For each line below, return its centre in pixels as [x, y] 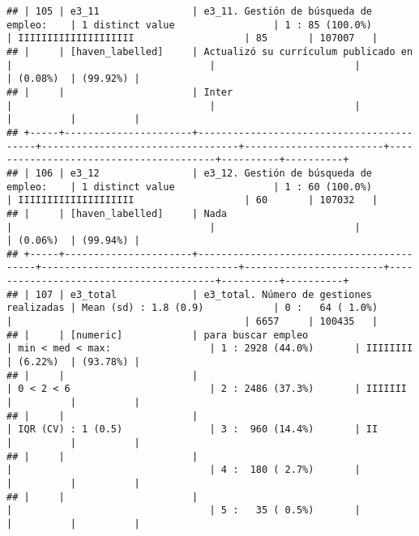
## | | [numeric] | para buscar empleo [158, 335]
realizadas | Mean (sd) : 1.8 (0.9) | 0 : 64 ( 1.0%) [192, 308]
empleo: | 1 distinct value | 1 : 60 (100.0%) [190, 187]
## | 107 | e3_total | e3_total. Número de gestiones [190, 294]
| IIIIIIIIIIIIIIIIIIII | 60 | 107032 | [192, 200]
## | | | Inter [120, 92]
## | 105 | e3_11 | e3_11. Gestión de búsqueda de [190, 11]
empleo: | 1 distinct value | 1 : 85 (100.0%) [190, 25]
